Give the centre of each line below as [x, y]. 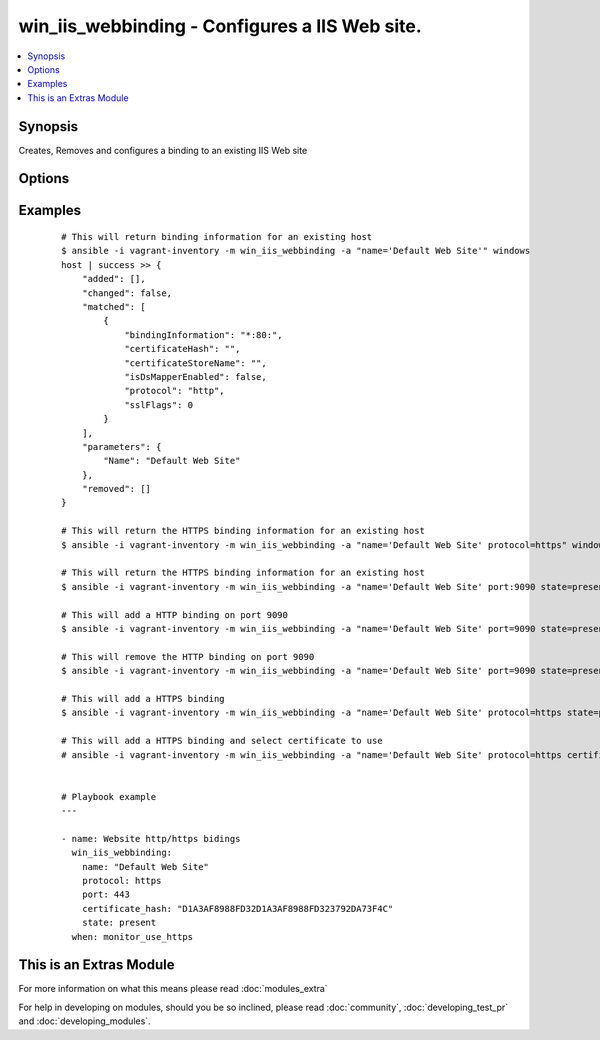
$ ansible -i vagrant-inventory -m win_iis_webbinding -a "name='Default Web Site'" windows [296, 251]
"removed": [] [116, 489]
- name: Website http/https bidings [151, 838]
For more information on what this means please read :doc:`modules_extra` [173, 989]
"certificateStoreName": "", [195, 363]
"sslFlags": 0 [159, 404]
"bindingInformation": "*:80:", [204, 334]
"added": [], [113, 279]
